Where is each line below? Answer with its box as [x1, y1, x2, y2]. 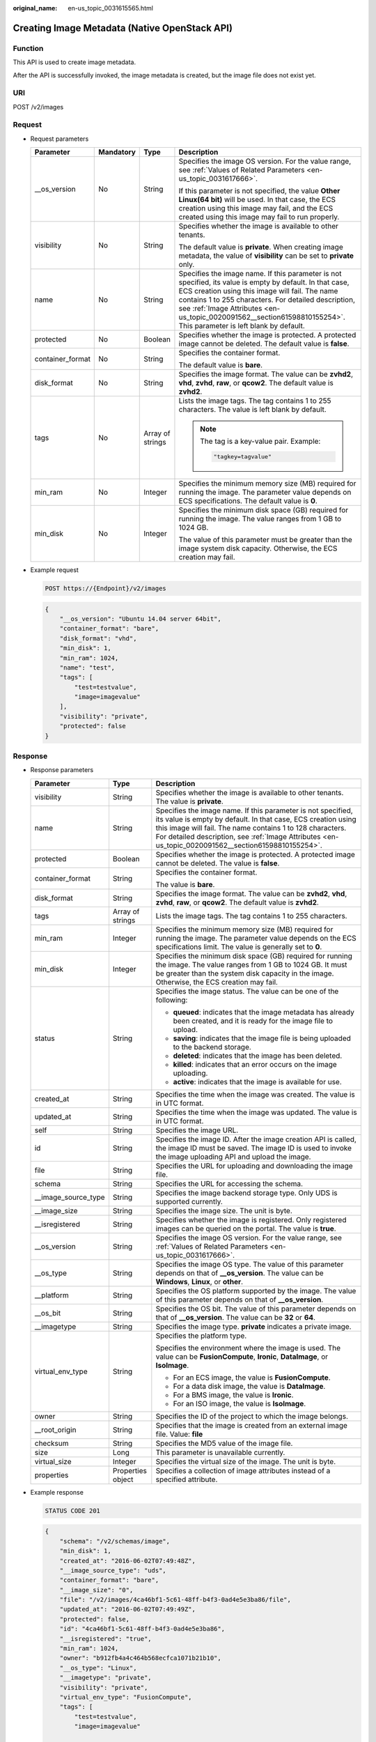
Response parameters [30, 766, 94, 774]
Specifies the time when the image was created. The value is [155, 1089, 355, 1099]
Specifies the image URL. [155, 1125, 239, 1135]
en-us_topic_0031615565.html [68, 4, 153, 12]
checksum [34, 1438, 69, 1448]
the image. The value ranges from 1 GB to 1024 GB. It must [155, 959, 347, 969]
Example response [30, 1488, 84, 1496]
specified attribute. [155, 1474, 218, 1484]
